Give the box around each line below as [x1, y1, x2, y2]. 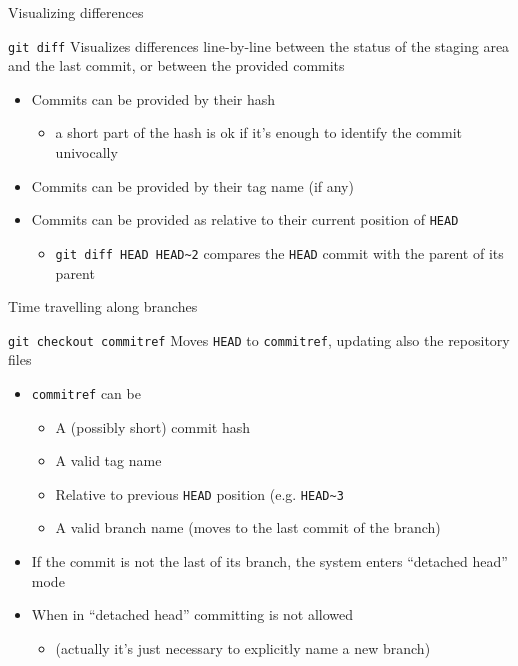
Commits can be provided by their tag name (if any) [31, 175, 354, 196]
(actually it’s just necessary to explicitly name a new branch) [55, 637, 431, 658]
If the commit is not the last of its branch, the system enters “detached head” [31, 551, 508, 572]
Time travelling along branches [8, 296, 198, 317]
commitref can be [31, 382, 141, 403]
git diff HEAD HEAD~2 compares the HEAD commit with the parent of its [55, 242, 504, 263]
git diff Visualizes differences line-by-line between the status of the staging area [8, 35, 510, 56]
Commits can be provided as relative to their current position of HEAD [31, 209, 459, 230]
